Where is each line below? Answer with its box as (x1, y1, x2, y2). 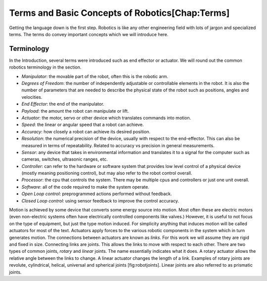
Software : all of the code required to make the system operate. (21, 184, 149, 190)
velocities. (21, 94, 43, 100)
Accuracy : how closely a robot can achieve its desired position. (21, 128, 151, 134)
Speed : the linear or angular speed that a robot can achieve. (21, 121, 144, 128)
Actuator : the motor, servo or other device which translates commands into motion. (21, 115, 191, 120)
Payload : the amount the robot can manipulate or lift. (21, 108, 129, 114)
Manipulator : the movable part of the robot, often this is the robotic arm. (21, 73, 169, 79)
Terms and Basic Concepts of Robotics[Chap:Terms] (9, 7, 230, 18)
